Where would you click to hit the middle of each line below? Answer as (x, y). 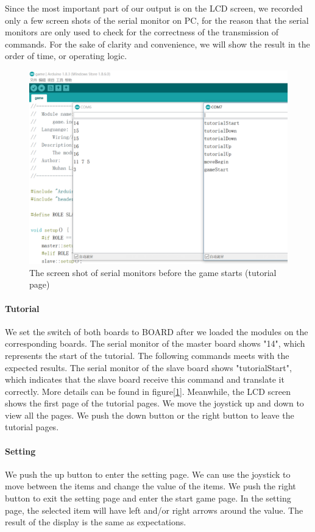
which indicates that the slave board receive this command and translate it (145, 379)
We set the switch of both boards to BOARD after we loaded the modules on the (157, 331)
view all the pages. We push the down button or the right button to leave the (150, 415)
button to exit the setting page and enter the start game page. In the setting (148, 498)
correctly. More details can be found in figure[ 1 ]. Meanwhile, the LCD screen (148, 391)
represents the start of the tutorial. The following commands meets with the (147, 355)
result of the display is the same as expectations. (96, 522)
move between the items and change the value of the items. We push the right (150, 486)
